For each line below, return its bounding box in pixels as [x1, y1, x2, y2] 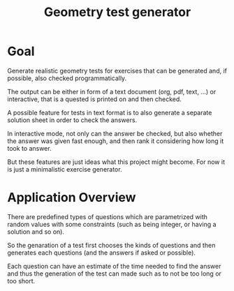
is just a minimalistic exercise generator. [7, 165, 122, 173]
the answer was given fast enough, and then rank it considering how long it [7, 137, 224, 145]
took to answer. [7, 144, 52, 152]
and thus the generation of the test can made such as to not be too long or [7, 269, 222, 278]
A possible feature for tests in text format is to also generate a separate [7, 108, 212, 117]
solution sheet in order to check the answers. [7, 116, 138, 124]
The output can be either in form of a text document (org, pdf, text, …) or [7, 87, 217, 96]
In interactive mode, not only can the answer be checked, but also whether [7, 129, 223, 137]
